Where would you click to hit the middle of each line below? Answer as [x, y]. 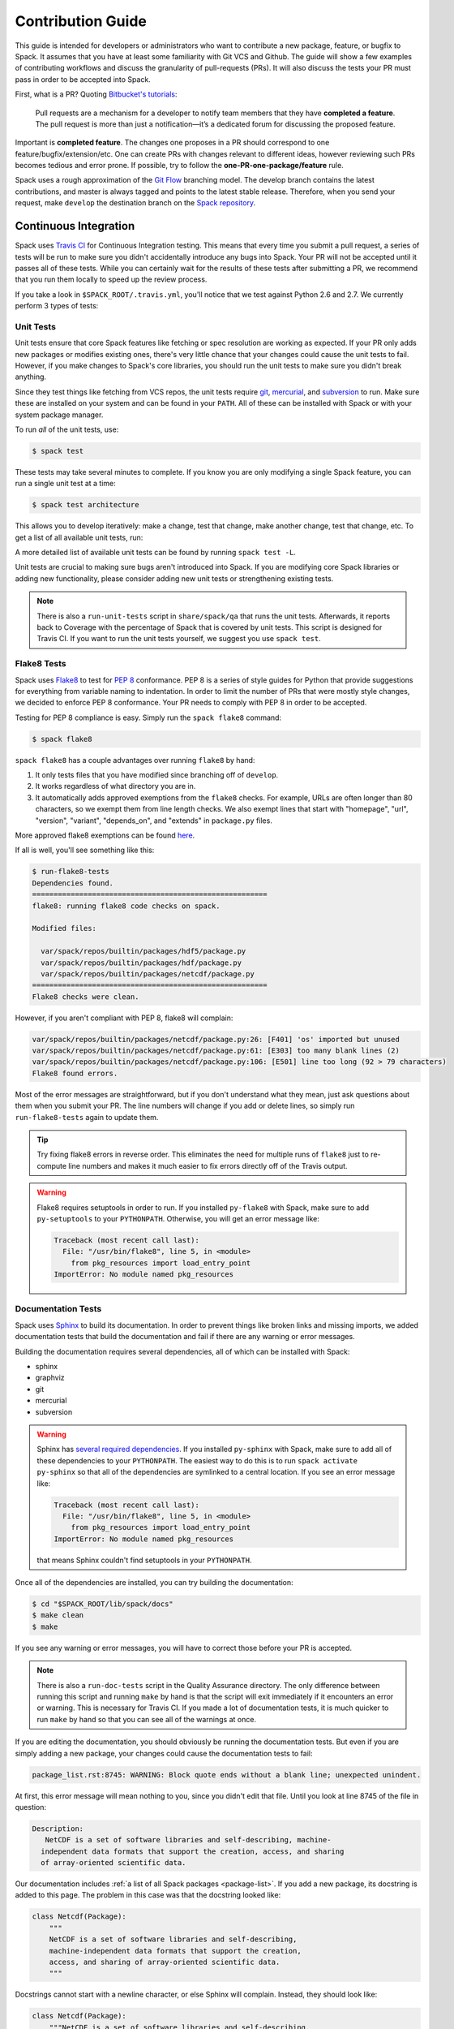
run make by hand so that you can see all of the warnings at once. [147, 1719]
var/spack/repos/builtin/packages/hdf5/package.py [143, 951]
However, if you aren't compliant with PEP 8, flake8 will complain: [124, 1018]
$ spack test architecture [86, 505]
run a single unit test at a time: [66, 484]
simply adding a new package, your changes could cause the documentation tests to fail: [164, 1753]
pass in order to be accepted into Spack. [83, 79]
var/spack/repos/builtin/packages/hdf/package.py [141, 963]
